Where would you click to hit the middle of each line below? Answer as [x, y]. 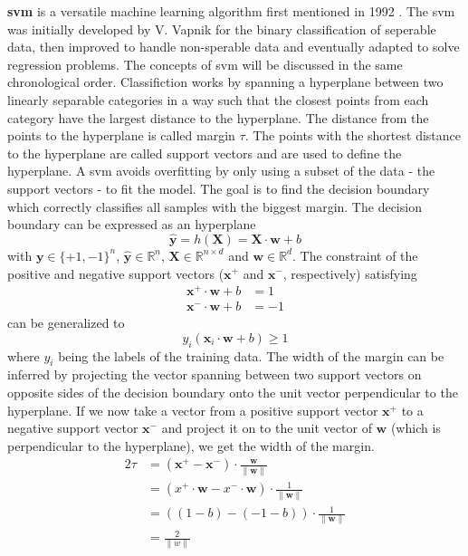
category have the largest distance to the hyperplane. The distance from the [218, 117]
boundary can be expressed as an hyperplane [132, 224]
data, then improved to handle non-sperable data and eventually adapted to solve [234, 47]
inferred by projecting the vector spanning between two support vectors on [215, 374]
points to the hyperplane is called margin [121, 135]
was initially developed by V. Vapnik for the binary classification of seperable [222, 29]
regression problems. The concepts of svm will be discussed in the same [205, 64]
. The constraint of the [355, 255]
